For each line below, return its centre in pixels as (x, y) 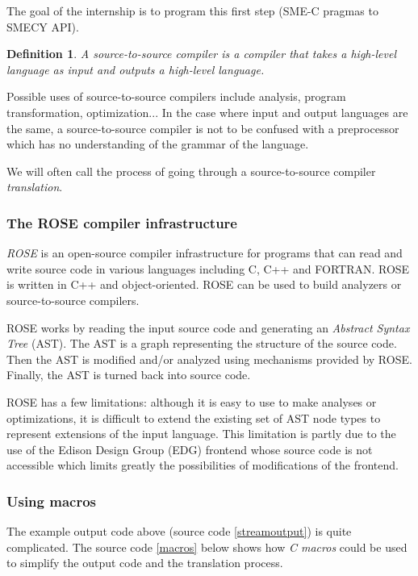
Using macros (52, 501)
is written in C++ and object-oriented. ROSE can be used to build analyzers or (204, 284)
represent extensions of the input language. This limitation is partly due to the (201, 434)
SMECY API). (43, 26)
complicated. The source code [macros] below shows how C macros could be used (207, 547)
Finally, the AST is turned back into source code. (129, 375)
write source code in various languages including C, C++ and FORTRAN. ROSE (208, 268)
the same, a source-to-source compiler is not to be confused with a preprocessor (203, 128)
